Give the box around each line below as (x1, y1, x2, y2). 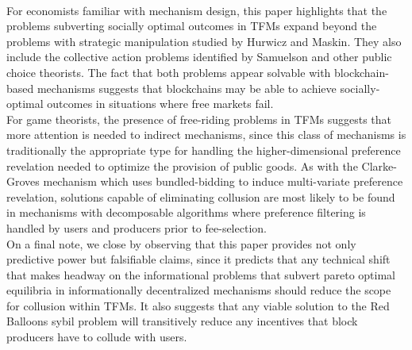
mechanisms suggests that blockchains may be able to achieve (37, 79, 337, 96)
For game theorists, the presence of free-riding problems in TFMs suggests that (6, 110, 391, 127)
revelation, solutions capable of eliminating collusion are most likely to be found (6, 188, 395, 205)
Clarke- (361, 157, 397, 174)
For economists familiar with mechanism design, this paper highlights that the (6, 2, 387, 18)
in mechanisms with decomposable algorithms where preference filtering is (6, 204, 366, 221)
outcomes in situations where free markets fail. (47, 95, 274, 112)
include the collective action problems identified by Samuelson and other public (6, 48, 392, 65)
